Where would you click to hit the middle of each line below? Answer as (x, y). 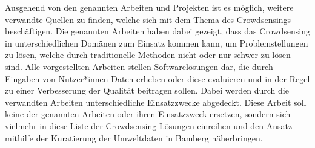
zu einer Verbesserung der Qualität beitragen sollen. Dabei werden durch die (147, 90)
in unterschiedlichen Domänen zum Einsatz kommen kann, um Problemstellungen (157, 43)
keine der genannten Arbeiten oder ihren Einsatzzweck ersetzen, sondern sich (148, 114)
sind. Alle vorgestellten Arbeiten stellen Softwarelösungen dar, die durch (139, 66)
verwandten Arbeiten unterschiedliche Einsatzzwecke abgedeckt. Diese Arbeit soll (156, 102)
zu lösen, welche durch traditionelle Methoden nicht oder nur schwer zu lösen (148, 55)
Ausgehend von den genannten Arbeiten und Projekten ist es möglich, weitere (149, 7)
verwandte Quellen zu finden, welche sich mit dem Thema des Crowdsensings (148, 19)
